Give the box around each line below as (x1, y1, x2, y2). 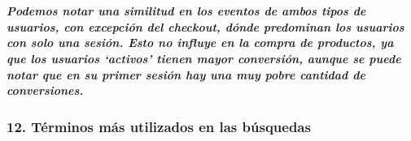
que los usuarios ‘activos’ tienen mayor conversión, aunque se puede (7, 49, 401, 66)
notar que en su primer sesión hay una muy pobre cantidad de (7, 66, 365, 83)
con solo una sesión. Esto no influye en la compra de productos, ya (7, 34, 394, 51)
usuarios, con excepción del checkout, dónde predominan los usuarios (7, 18, 404, 35)
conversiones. (7, 82, 84, 99)
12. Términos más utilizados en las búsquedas (7, 117, 311, 137)
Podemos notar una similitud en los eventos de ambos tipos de (7, 2, 366, 19)
